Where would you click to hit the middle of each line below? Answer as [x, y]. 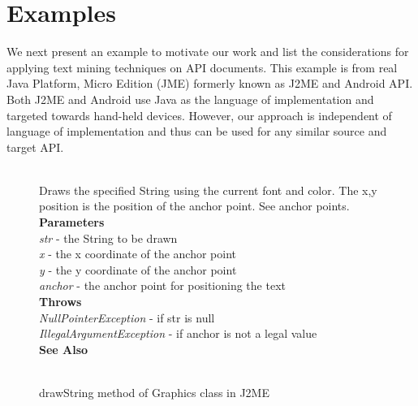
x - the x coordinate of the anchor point [138, 254]
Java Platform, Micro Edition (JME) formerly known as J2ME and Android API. [210, 83]
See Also [64, 349]
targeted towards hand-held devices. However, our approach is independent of [199, 115]
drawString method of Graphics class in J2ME [154, 392]
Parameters [72, 222]
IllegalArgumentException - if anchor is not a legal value [178, 333]
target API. [35, 147]
